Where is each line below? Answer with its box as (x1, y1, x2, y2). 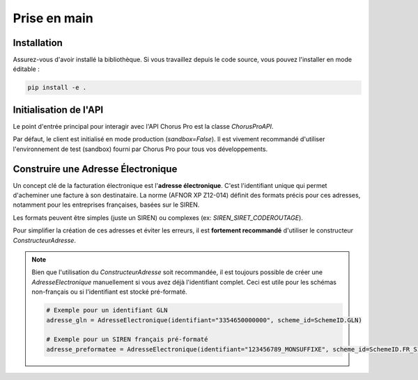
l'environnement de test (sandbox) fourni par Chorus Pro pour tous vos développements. (13, 145, 268, 153)
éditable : (13, 65, 40, 73)
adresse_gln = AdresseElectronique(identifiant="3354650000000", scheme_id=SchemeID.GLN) (46, 316, 362, 324)
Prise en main (13, 10, 93, 26)
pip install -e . (27, 84, 87, 92)
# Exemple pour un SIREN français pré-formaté (46, 335, 208, 344)
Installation (13, 37, 63, 49)
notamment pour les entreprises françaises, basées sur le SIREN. (13, 200, 200, 209)
